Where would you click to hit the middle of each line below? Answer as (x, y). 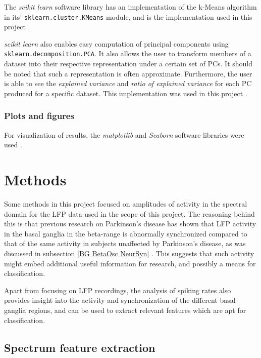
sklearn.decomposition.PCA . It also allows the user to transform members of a (128, 53)
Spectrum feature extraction (80, 347)
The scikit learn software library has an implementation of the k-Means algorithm (130, 7)
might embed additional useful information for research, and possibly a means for (130, 263)
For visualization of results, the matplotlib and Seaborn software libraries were (124, 134)
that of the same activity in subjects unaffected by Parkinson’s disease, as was (125, 243)
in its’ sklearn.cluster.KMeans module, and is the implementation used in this (128, 16)
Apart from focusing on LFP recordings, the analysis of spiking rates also (118, 290)
